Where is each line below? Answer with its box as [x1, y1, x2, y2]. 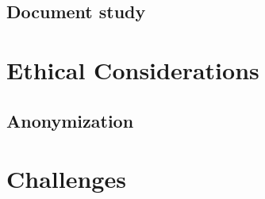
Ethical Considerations [6, 53, 259, 86]
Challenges [6, 163, 126, 195]
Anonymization [6, 108, 134, 132]
